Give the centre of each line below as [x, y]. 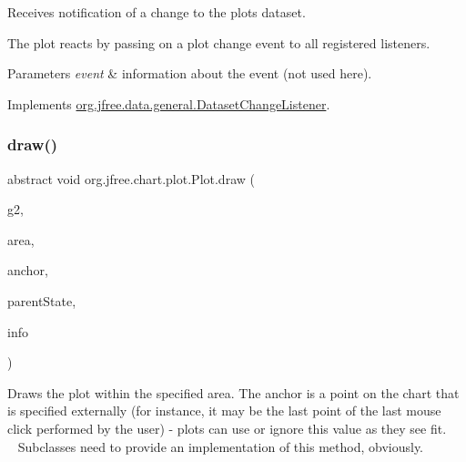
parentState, [42, 300]
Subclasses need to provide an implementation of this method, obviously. [221, 446]
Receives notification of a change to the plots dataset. [157, 12]
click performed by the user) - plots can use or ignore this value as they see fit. [227, 428]
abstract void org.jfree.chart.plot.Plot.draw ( [131, 178]
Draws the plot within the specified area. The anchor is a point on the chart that [233, 392]
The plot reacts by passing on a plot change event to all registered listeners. [219, 42]
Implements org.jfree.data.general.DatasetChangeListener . [169, 103]
